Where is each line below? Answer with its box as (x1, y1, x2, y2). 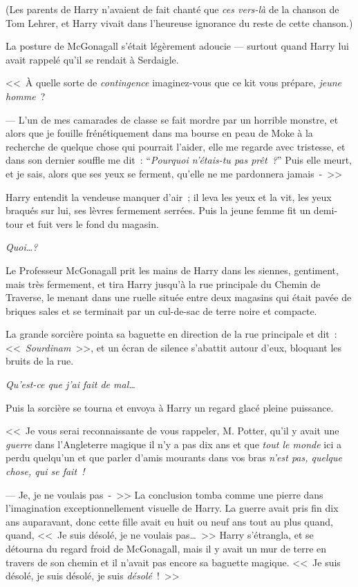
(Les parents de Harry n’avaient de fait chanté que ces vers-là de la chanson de (6, 2, 339, 16)
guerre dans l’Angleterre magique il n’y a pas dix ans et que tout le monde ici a (6, 436, 341, 451)
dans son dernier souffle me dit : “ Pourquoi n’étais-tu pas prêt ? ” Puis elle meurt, (6, 153, 352, 167)
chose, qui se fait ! (6, 464, 85, 479)
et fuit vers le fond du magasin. (26, 216, 159, 231)
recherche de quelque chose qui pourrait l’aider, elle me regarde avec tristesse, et (6, 139, 346, 153)
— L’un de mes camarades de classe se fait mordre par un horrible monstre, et (6, 112, 339, 126)
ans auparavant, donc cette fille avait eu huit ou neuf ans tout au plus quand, (6, 514, 333, 528)
